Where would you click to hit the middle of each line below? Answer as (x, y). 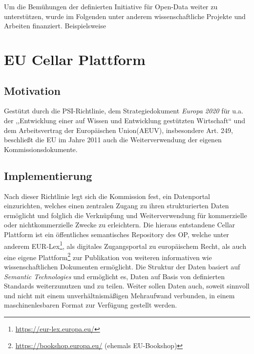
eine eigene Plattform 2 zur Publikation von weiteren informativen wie (108, 256)
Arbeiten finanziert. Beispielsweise (55, 26)
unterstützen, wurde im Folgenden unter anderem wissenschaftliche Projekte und (125, 16)
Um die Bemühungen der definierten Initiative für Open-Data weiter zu (111, 6)
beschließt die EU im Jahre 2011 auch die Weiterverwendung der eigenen (113, 140)
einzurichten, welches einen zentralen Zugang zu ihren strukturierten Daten (116, 206)
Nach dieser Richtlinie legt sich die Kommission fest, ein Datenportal (107, 196)
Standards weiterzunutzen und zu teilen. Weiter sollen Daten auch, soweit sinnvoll (127, 286)
